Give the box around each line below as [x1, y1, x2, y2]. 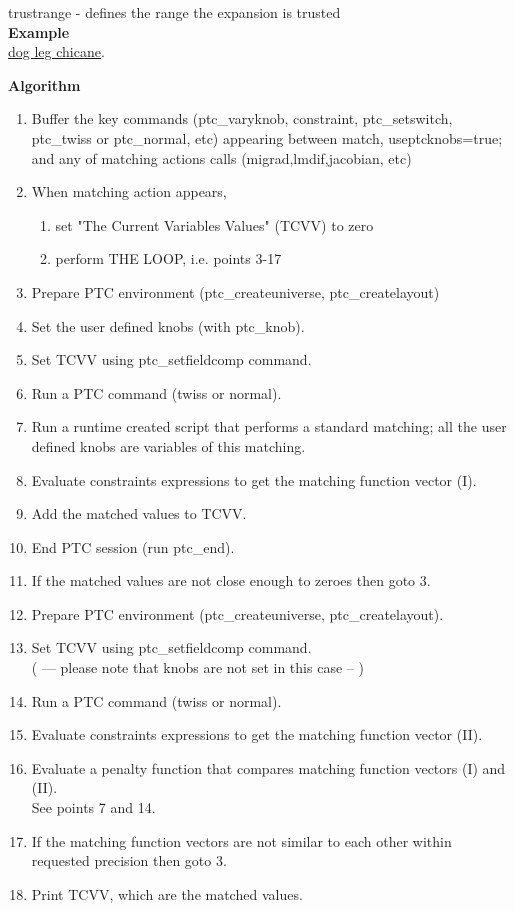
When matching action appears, [31, 181, 227, 202]
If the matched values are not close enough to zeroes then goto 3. [31, 570, 431, 591]
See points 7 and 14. [31, 797, 156, 818]
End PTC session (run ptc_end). [31, 536, 235, 557]
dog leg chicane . [8, 41, 105, 62]
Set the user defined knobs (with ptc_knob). [31, 315, 305, 336]
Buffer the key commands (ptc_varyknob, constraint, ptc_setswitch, [31, 108, 453, 129]
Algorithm [8, 74, 81, 95]
